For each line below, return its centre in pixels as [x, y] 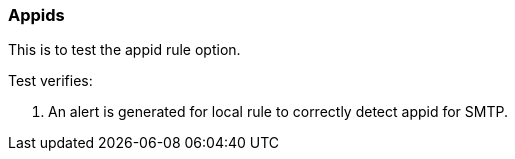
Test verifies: [50, 81]
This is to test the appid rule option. [124, 50]
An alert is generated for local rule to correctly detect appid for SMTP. [278, 112]
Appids [36, 15]
